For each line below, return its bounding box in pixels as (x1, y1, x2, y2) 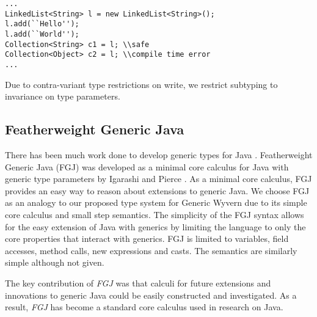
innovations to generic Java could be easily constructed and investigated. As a (5, 288, 297, 301)
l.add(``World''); (5, 29, 79, 38)
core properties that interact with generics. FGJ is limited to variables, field (5, 232, 289, 245)
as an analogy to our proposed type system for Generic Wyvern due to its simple (5, 196, 307, 209)
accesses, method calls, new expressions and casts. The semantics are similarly (5, 244, 297, 257)
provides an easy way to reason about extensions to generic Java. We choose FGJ (5, 184, 310, 197)
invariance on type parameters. (5, 90, 120, 103)
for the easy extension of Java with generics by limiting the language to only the (5, 220, 306, 233)
